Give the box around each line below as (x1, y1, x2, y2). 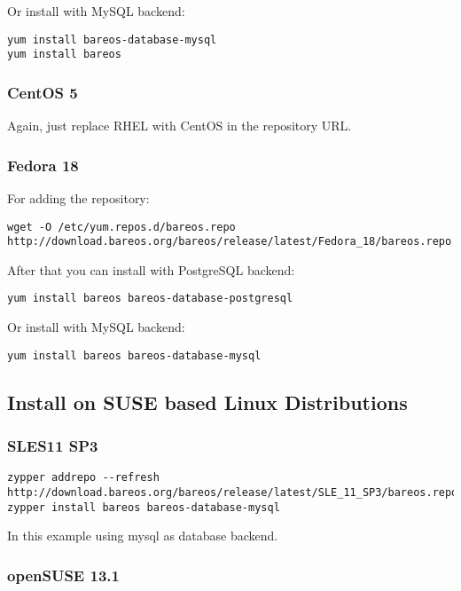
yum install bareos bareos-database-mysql (7, 349, 262, 362)
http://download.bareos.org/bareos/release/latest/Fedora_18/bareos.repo (7, 235, 452, 248)
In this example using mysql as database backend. (7, 526, 278, 545)
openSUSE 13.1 (7, 563, 120, 586)
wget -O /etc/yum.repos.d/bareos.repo (7, 220, 236, 233)
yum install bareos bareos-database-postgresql (7, 292, 293, 305)
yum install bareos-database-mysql (7, 33, 217, 46)
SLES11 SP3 (7, 435, 98, 457)
